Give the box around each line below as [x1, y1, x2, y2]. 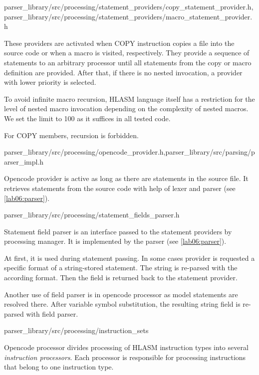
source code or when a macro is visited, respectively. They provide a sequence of [4, 47, 250, 58]
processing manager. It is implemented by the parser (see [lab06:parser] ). [4, 236, 227, 246]
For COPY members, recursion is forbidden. [4, 130, 139, 140]
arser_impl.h [4, 156, 44, 167]
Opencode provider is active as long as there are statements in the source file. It [4, 173, 249, 184]
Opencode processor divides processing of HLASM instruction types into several [4, 342, 249, 353]
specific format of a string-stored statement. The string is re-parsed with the [4, 262, 238, 273]
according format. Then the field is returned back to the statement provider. [4, 272, 238, 283]
